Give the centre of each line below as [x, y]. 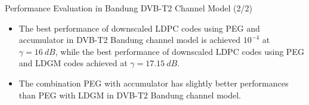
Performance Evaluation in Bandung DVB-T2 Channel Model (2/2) [129, 8]
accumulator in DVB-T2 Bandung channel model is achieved [130, 40]
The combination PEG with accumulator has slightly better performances [154, 83]
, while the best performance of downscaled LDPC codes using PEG [180, 51]
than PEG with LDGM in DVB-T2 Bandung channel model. [130, 95]
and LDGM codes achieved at [73, 63]
